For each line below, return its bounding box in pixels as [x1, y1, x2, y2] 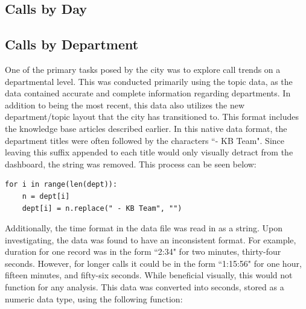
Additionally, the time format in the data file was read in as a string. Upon [5, 222, 283, 234]
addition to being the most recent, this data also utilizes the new [5, 98, 244, 111]
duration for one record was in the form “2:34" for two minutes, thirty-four [5, 245, 281, 258]
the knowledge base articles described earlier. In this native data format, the [5, 122, 287, 134]
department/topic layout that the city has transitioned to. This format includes [5, 110, 299, 123]
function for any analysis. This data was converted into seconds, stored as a [5, 281, 284, 293]
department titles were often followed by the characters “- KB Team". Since [5, 134, 285, 146]
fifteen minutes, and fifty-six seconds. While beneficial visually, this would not [5, 269, 293, 281]
